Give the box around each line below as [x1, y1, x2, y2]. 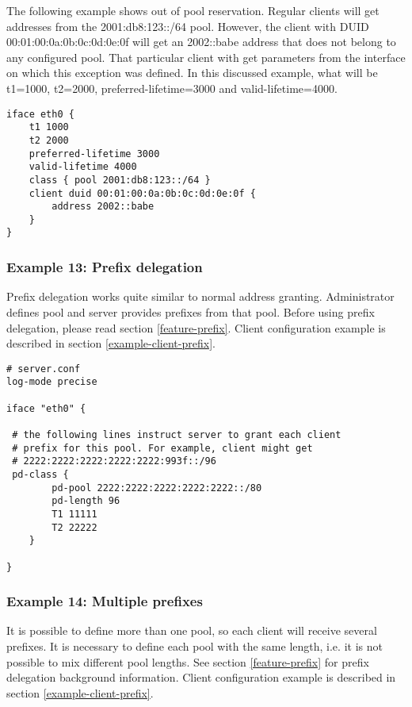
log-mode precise [6, 376, 97, 388]
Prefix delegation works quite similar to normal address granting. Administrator [6, 288, 395, 305]
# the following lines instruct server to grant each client [12, 429, 341, 440]
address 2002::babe [51, 201, 154, 213]
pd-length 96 [51, 495, 120, 507]
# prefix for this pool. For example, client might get [12, 442, 313, 454]
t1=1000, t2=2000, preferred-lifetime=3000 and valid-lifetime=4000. [6, 79, 338, 96]
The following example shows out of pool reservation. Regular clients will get [6, 2, 380, 18]
